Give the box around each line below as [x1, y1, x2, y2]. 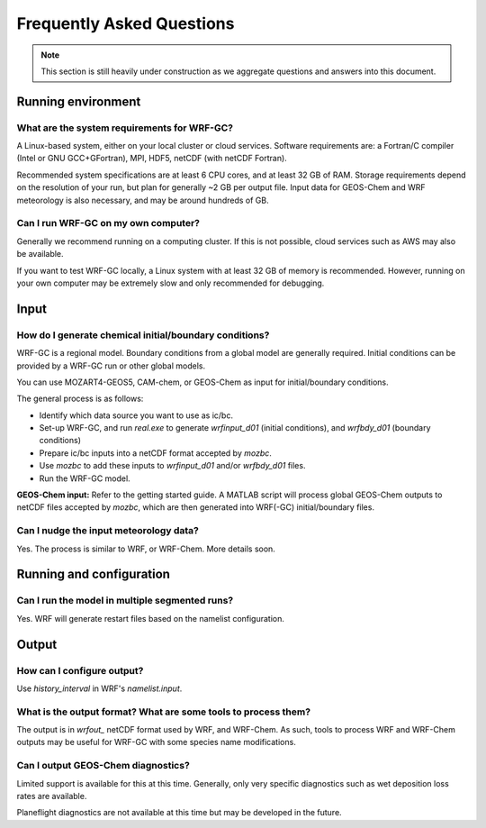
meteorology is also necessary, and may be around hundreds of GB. [16, 195, 269, 205]
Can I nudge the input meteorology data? [16, 524, 200, 537]
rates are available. [16, 790, 87, 801]
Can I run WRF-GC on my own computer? [16, 217, 200, 230]
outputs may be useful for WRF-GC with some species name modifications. [16, 737, 296, 748]
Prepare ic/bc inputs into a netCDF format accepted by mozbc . [39, 447, 272, 459]
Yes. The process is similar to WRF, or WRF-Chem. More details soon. [16, 543, 276, 554]
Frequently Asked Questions [16, 14, 235, 33]
